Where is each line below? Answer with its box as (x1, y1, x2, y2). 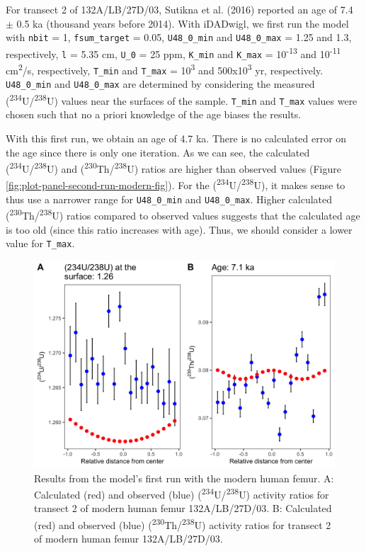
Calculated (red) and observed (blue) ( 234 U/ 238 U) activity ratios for (34, 485, 329, 501)
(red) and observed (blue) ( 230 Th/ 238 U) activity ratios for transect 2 (34, 516, 331, 532)
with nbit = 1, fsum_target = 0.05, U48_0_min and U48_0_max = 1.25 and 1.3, (6, 30, 352, 45)
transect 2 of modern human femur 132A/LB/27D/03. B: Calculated (34, 501, 332, 516)
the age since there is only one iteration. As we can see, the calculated (6, 144, 310, 159)
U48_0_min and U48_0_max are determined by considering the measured (6, 76, 315, 91)
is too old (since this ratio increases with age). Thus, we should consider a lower (6, 222, 353, 237)
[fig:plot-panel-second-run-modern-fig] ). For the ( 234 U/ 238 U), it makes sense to (6, 176, 345, 193)
